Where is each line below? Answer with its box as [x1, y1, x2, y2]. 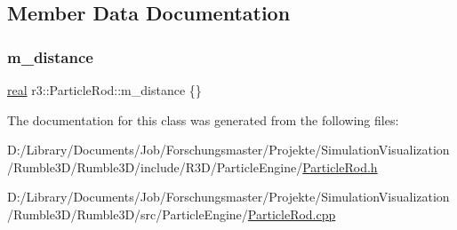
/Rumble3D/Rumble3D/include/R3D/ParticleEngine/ [7, 157, 303, 176]
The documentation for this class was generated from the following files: [7, 110, 399, 129]
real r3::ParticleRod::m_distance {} [7, 81, 202, 99]
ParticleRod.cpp [247, 204, 336, 223]
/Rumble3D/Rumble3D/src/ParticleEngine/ [7, 204, 248, 223]
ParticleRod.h [302, 157, 378, 176]
